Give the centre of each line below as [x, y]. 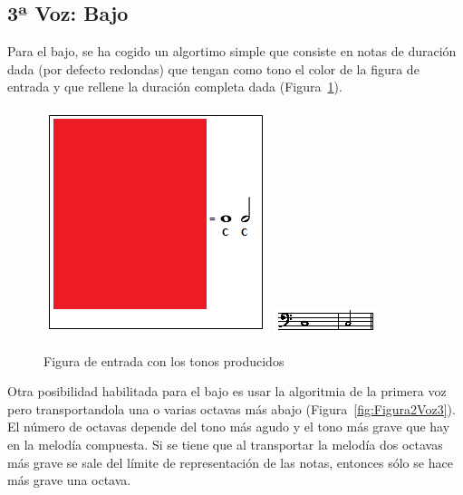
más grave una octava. [69, 480]
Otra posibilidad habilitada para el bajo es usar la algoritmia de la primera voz [227, 391]
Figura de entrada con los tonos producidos [164, 360]
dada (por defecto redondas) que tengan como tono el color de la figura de [213, 68]
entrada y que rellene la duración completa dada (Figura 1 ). [175, 87]
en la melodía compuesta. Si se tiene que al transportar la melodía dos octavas [225, 444]
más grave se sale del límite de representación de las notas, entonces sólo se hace [230, 462]
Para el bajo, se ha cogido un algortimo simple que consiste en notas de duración [232, 51]
